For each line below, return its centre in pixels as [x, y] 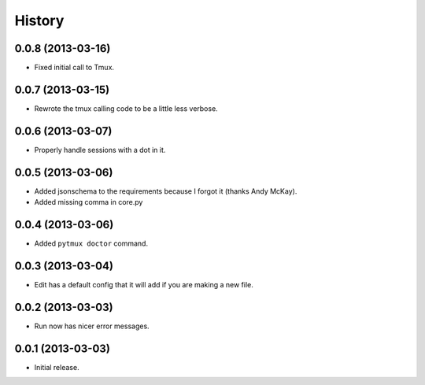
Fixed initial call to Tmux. [74, 68]
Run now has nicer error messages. [92, 326]
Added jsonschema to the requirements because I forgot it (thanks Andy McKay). [166, 191]
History [39, 20]
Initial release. [57, 367]
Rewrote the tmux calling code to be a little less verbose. [126, 108]
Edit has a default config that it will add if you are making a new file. [144, 284]
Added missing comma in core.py [89, 202]
